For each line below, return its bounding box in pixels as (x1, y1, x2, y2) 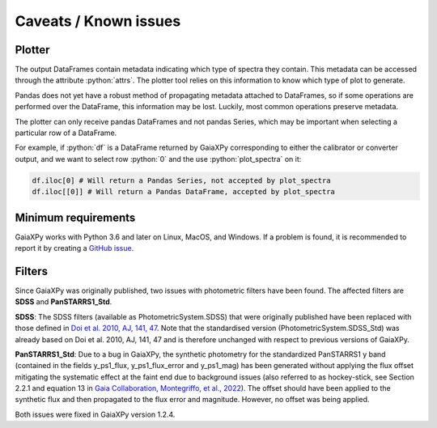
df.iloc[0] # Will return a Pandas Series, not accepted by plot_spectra (32, 176, 331, 185)
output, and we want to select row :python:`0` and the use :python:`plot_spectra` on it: (15, 154, 302, 163)
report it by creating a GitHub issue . (15, 244, 134, 253)
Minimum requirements (15, 210, 136, 224)
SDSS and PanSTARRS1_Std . (15, 297, 112, 307)
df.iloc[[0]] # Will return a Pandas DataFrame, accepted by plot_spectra (32, 187, 336, 197)
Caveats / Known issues (15, 12, 181, 30)
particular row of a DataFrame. (15, 128, 117, 138)
